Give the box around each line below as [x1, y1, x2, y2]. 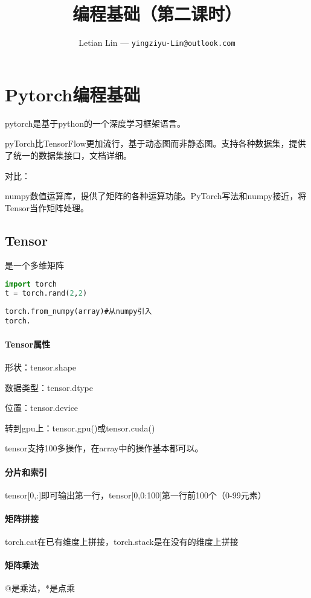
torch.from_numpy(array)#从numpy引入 [5, 307, 152, 316]
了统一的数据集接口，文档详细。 [5, 148, 132, 161]
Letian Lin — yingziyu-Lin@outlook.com [79, 36, 236, 49]
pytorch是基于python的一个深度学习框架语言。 [5, 116, 186, 129]
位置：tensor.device [5, 401, 79, 414]
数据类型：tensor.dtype [5, 381, 93, 393]
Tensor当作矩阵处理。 [5, 201, 89, 214]
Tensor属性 [5, 337, 51, 350]
